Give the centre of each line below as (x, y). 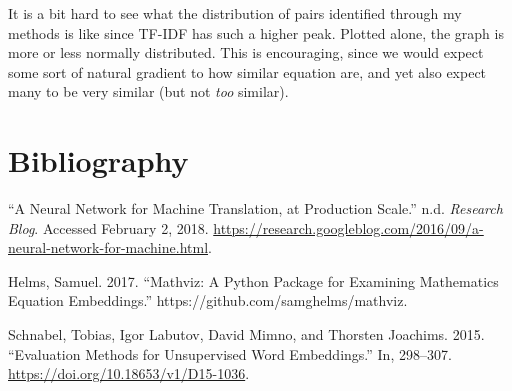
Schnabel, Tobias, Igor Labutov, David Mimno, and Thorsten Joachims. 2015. (246, 334)
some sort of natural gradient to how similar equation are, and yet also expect (247, 71)
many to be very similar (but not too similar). (148, 91)
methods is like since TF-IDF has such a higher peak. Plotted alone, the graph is (256, 32)
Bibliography (98, 160)
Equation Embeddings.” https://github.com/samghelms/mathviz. (208, 300)
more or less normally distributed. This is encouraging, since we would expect (246, 52)
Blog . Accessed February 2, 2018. (108, 227)
